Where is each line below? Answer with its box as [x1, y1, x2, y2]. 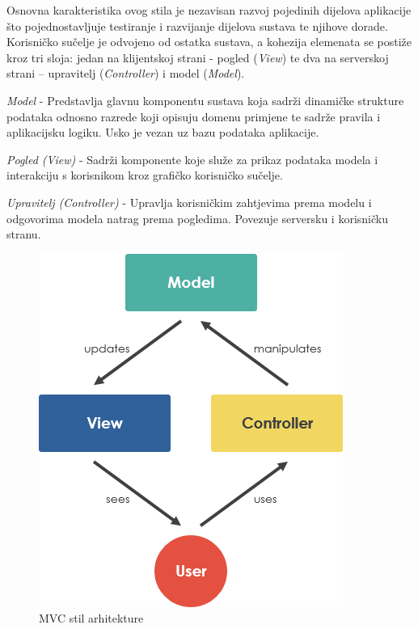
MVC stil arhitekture [39, 610, 144, 627]
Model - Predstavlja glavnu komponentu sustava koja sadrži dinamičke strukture [6, 91, 404, 108]
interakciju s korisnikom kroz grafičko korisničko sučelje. [6, 167, 283, 184]
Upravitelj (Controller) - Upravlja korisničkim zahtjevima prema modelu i [6, 193, 372, 210]
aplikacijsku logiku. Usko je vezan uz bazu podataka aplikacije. [6, 124, 319, 141]
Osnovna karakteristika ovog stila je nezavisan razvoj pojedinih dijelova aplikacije [6, 2, 412, 18]
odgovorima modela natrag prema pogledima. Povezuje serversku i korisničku [6, 209, 388, 226]
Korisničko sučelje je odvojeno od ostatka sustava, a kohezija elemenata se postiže [6, 33, 412, 50]
